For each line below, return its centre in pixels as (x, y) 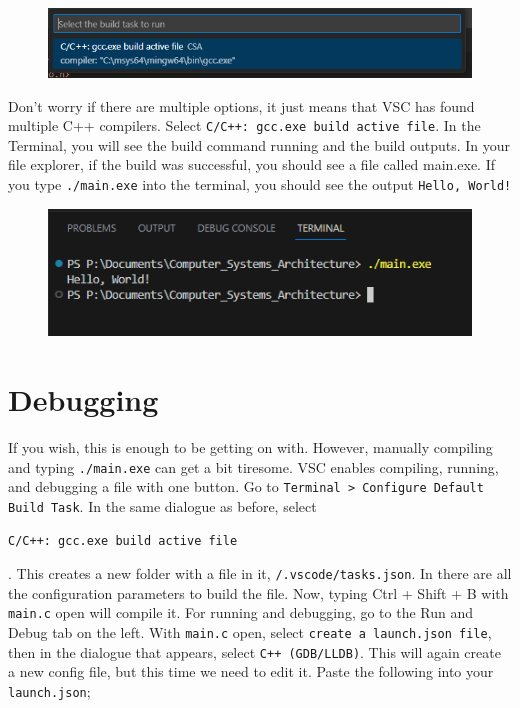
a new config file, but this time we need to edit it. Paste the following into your (251, 671)
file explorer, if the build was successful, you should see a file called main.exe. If (252, 164)
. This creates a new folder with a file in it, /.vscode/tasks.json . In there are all (260, 573)
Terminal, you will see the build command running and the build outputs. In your (259, 144)
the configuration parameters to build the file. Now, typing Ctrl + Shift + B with (258, 592)
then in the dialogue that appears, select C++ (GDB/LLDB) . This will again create (254, 651)
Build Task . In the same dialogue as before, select (162, 505)
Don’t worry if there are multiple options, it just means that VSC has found (241, 105)
